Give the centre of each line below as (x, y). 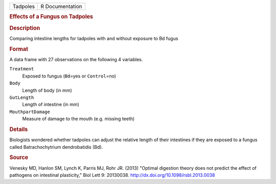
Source (19, 157)
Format (19, 49)
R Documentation (61, 6)
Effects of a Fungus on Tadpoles (51, 17)
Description (25, 28)
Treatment (22, 69)
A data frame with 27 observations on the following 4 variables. (76, 59)
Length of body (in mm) (47, 90)
